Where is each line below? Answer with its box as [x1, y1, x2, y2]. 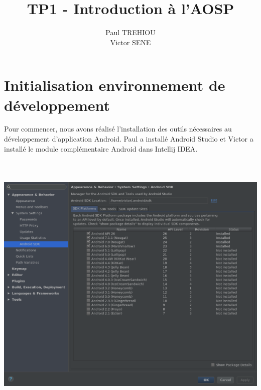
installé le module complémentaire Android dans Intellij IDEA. [4, 143, 198, 154]
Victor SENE [110, 37, 151, 47]
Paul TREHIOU [105, 27, 156, 38]
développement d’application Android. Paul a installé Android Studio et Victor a [4, 134, 253, 144]
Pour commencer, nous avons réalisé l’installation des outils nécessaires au [4, 123, 232, 134]
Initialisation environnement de [4, 75, 225, 95]
